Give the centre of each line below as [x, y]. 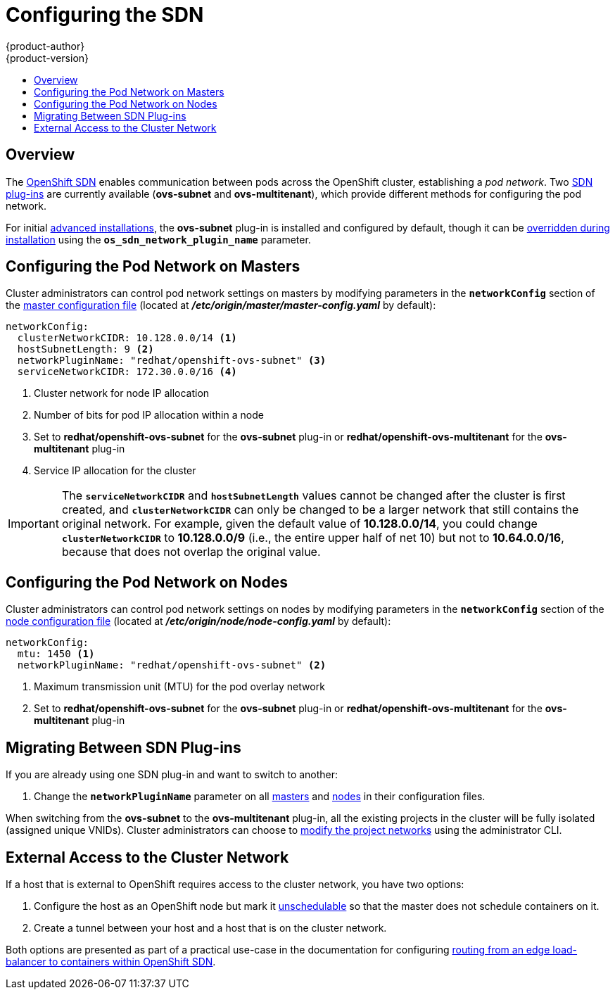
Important [33, 524]
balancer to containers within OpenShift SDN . [111, 961]
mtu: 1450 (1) [56, 654]
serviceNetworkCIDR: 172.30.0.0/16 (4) [127, 372]
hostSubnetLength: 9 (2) [85, 349]
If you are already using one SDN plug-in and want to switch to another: [172, 775]
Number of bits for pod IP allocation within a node [149, 415]
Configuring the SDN [105, 15]
